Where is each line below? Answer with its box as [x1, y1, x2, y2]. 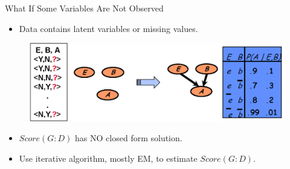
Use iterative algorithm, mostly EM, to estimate [19, 151, 198, 164]
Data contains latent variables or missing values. [19, 22, 198, 34]
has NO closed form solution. [75, 132, 182, 144]
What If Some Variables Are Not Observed [5, 2, 164, 14]
